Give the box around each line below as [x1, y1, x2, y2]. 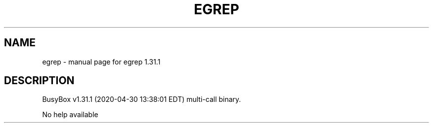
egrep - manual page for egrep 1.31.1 [42, 57, 161, 66]
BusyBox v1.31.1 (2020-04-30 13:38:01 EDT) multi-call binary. [42, 95, 241, 104]
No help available [42, 110, 98, 119]
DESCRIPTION [4, 74, 75, 87]
